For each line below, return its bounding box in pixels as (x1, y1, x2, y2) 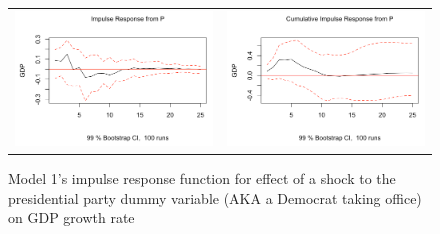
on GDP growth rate (8, 207, 135, 228)
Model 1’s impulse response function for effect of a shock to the (8, 168, 396, 189)
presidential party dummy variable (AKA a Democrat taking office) (8, 187, 422, 208)
